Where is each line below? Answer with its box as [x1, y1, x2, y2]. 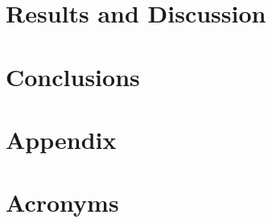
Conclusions [6, 60, 140, 93]
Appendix [6, 122, 117, 155]
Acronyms [6, 186, 119, 219]
